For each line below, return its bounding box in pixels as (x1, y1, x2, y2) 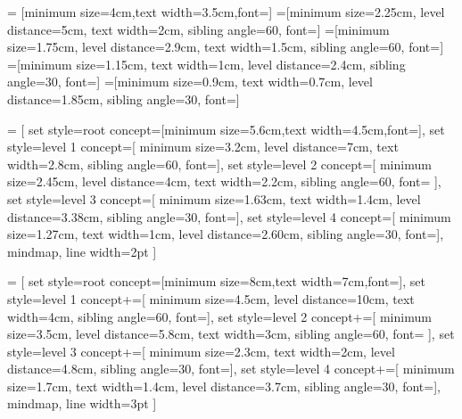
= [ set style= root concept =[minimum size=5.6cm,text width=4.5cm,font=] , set (7, 119, 445, 138)
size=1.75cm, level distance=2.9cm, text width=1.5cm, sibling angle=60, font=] (7, 37, 444, 56)
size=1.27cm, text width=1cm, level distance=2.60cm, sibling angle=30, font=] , (7, 225, 444, 243)
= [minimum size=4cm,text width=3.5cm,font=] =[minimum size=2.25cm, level (7, 3, 445, 21)
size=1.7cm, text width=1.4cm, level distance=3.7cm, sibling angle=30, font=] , (7, 376, 441, 395)
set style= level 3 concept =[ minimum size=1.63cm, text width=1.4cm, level (7, 189, 421, 208)
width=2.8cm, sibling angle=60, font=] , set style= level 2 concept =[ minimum (7, 154, 432, 173)
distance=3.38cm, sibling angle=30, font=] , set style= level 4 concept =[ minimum (7, 207, 451, 226)
